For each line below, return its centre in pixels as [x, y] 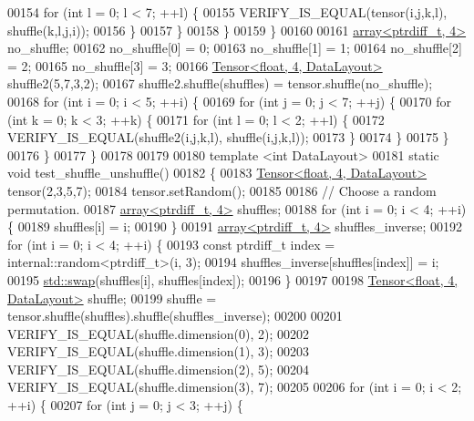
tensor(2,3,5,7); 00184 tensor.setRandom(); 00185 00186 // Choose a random [222, 190]
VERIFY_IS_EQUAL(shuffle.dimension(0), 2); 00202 [158, 333]
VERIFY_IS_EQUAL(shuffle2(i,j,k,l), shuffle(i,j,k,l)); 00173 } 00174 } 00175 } [228, 137]
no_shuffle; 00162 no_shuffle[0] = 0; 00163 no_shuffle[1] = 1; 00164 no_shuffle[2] [235, 48]
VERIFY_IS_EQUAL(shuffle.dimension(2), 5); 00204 [158, 369]
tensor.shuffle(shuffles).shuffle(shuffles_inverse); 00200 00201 [175, 316]
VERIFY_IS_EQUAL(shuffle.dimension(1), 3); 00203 [158, 351]
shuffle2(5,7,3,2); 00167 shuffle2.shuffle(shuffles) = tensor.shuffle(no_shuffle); [220, 83]
